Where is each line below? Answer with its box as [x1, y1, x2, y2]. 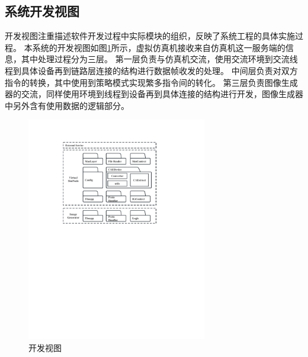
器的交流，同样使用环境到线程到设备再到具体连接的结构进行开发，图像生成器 [5, 88, 303, 100]
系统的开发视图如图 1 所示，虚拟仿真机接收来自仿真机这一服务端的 [32, 41, 285, 53]
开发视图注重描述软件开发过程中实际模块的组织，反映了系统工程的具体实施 [5, 30, 295, 42]
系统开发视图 [5, 2, 79, 20]
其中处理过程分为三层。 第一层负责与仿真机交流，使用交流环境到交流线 [21, 53, 298, 65]
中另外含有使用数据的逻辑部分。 [5, 99, 129, 111]
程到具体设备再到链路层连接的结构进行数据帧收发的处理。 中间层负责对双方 [5, 64, 298, 76]
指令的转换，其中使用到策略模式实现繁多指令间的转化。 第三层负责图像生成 [5, 76, 298, 88]
